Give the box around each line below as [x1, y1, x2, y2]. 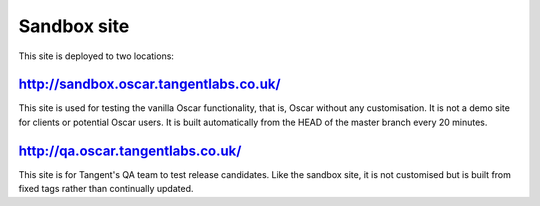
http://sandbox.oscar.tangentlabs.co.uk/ [18, 76, 281, 93]
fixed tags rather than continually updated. [18, 183, 194, 195]
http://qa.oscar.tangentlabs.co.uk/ [18, 142, 242, 159]
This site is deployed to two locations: [18, 50, 175, 62]
